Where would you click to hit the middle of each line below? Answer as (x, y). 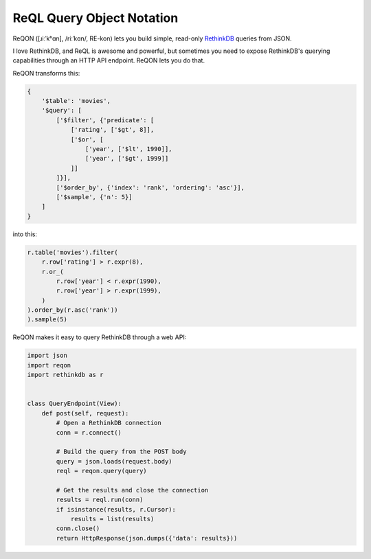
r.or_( (53, 272)
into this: (25, 234)
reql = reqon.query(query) (101, 471)
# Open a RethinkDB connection (109, 423)
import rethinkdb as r (65, 375)
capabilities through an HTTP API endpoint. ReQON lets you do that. (109, 60)
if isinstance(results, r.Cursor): (116, 509)
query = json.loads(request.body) (114, 461)
